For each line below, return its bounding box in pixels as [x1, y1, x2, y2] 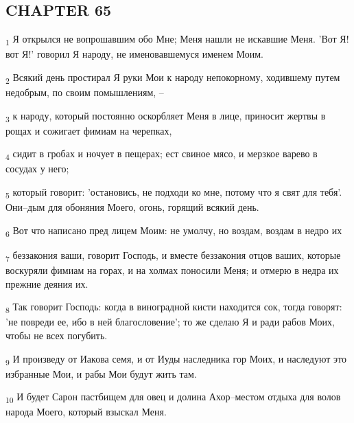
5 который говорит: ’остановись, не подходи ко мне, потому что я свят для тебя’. [5, 185, 342, 201]
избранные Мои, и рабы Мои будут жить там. [5, 366, 197, 380]
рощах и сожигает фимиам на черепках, [5, 123, 172, 137]
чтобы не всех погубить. [5, 328, 108, 342]
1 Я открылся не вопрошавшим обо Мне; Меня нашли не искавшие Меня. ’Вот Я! [5, 32, 349, 47]
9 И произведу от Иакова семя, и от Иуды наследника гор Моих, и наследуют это [5, 351, 346, 367]
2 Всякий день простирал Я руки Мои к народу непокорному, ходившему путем [5, 69, 340, 86]
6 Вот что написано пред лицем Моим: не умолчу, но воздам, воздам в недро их [5, 222, 342, 239]
